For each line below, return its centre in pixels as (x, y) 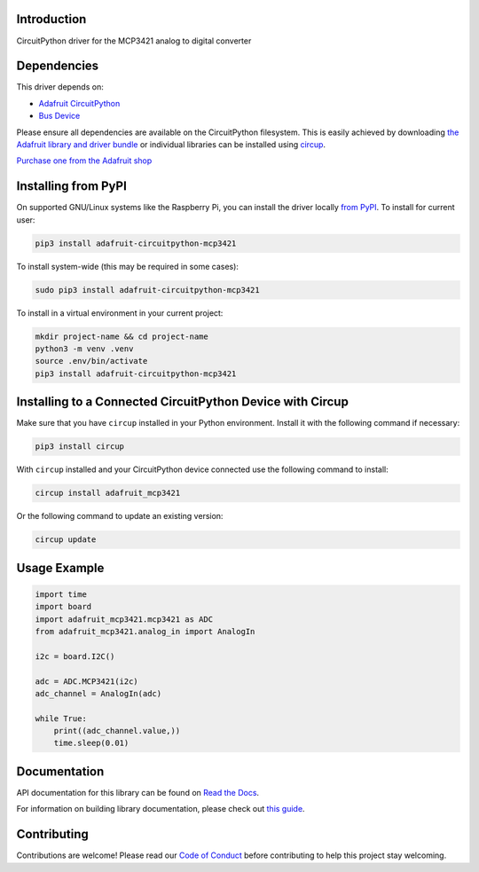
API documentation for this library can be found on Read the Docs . (138, 792)
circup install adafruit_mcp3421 (108, 493)
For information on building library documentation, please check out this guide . (161, 809)
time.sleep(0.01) (91, 743)
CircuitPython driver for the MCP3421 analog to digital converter (134, 41)
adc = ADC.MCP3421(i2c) (87, 681)
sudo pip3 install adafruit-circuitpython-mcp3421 (148, 290)
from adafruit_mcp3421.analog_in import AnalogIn (145, 631)
